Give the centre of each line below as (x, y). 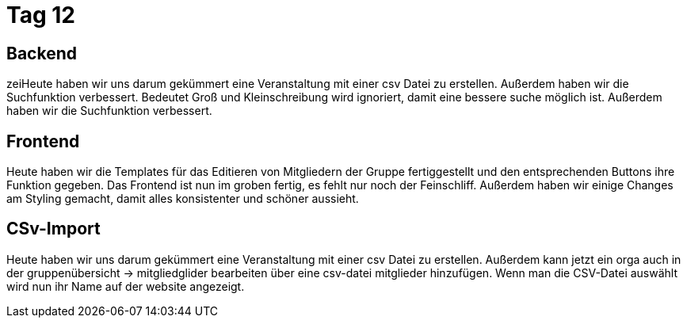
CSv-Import (53, 229)
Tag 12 (41, 15)
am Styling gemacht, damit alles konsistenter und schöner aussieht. (183, 199)
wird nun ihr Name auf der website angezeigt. (126, 286)
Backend (42, 53)
